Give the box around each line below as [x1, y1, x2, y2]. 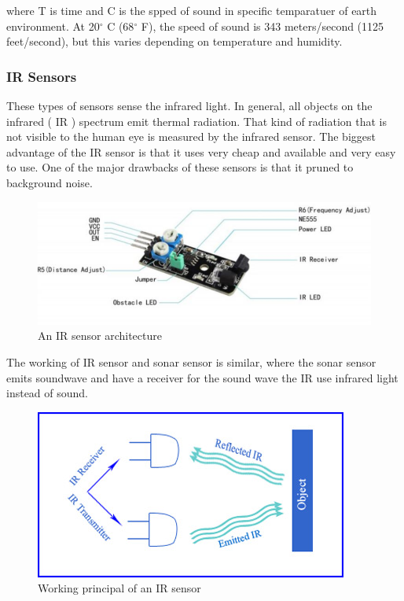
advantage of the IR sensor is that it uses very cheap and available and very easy [6, 143, 396, 160]
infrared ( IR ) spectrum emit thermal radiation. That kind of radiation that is [6, 112, 387, 129]
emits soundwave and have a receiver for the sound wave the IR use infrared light [6, 369, 398, 385]
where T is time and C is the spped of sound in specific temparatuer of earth [6, 2, 377, 18]
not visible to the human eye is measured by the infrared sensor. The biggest [6, 128, 376, 145]
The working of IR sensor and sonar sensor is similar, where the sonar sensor [6, 354, 376, 371]
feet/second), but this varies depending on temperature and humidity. [6, 33, 343, 50]
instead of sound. [6, 385, 89, 401]
